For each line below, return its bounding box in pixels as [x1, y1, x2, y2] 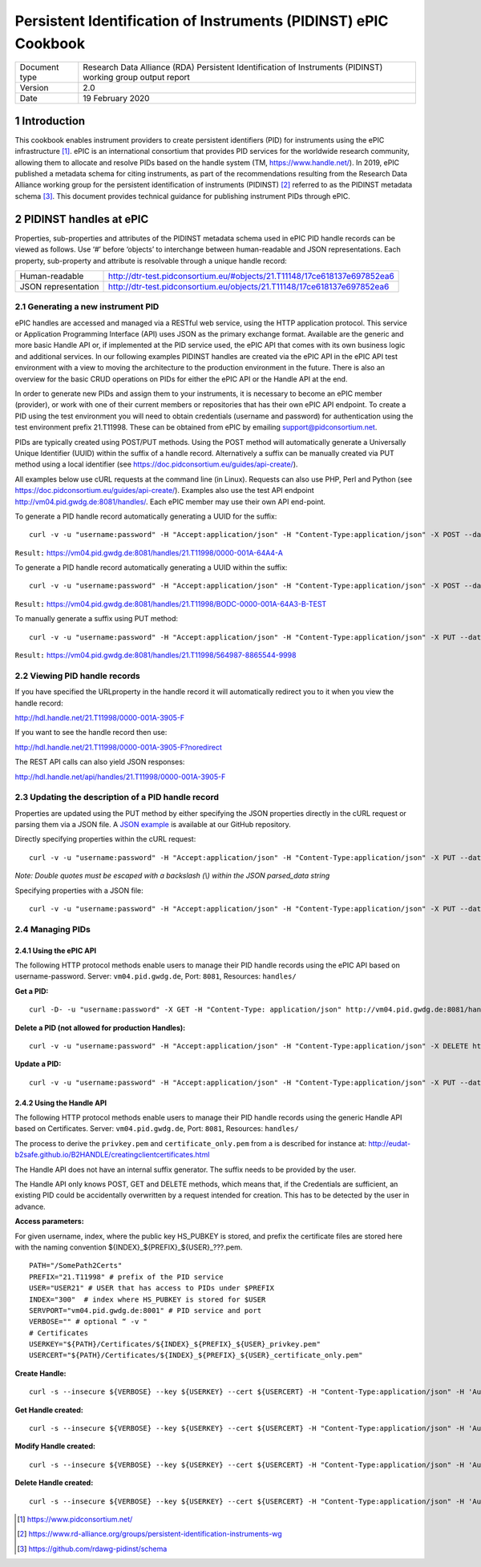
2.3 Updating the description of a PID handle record [14, 792, 220, 803]
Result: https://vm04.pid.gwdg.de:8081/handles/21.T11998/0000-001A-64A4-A [14, 547, 284, 557]
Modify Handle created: [14, 1441, 96, 1451]
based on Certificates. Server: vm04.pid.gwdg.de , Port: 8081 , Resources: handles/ [14, 1124, 300, 1133]
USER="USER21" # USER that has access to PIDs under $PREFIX [29, 1283, 274, 1293]
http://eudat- [368, 1138, 411, 1148]
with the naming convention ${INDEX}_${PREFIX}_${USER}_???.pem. [14, 1242, 243, 1252]
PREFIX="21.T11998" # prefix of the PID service [29, 1272, 224, 1282]
